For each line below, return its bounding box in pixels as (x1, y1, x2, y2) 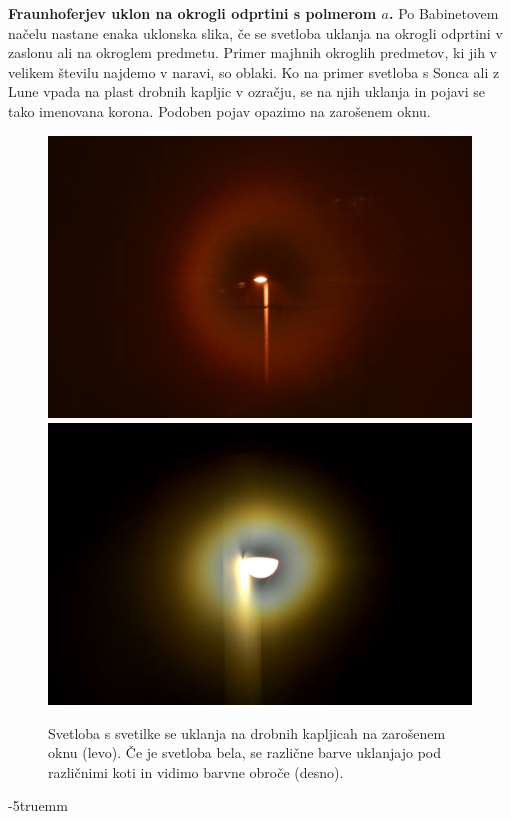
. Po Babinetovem (389, 3, 499, 23)
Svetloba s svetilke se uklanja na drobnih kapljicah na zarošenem (48, 722, 446, 743)
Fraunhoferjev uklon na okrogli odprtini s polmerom (8, 3, 377, 23)
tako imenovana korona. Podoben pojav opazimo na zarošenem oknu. (8, 100, 431, 121)
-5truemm (8, 795, 68, 816)
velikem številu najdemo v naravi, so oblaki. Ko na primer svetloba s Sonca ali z (8, 61, 500, 82)
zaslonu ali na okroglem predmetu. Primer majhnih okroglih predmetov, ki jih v (8, 42, 498, 63)
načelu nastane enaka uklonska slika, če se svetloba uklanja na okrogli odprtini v (8, 22, 503, 43)
